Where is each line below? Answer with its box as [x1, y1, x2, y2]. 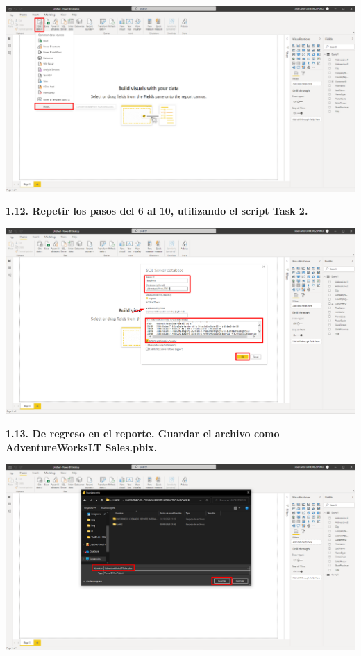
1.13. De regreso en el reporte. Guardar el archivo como [6, 426, 280, 441]
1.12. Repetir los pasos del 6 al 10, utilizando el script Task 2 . [6, 203, 308, 218]
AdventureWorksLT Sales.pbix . [6, 439, 158, 454]
